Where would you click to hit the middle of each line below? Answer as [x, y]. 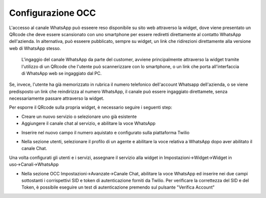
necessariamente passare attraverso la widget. [57, 98]
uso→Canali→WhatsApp [34, 164]
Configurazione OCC [52, 13]
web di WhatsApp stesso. [35, 48]
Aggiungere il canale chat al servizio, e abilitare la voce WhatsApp [88, 123]
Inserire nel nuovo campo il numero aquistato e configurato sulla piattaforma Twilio [105, 132]
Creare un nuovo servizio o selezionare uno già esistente [79, 117]
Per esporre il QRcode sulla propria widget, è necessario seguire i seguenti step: [91, 107]
